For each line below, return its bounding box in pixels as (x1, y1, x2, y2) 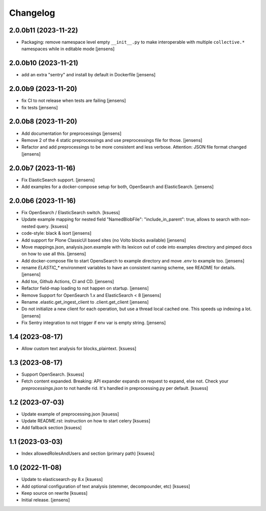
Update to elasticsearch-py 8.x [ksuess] (21, 477, 103, 482)
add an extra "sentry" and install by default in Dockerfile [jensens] (21, 72, 156, 78)
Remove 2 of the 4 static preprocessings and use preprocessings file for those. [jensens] (21, 137, 202, 143)
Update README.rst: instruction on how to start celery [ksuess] (21, 418, 150, 424)
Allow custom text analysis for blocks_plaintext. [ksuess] (21, 346, 136, 351)
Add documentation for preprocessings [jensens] (21, 130, 122, 136)
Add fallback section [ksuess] (21, 425, 82, 431)
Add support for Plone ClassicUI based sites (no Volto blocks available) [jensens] (21, 237, 186, 243)
